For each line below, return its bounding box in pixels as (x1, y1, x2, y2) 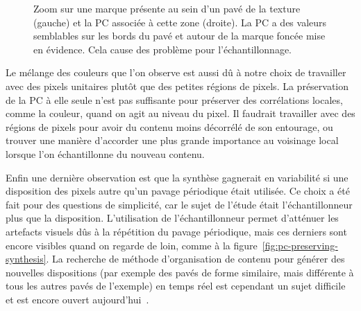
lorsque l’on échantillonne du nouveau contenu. (6, 146, 205, 161)
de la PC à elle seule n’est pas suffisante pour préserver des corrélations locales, (6, 92, 343, 107)
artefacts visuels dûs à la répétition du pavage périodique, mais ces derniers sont (6, 224, 347, 238)
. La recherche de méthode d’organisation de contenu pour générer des (46, 251, 345, 266)
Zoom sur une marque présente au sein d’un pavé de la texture (33, 1, 301, 15)
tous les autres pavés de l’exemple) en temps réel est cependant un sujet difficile (6, 278, 346, 293)
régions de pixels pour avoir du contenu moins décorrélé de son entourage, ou (6, 119, 333, 134)
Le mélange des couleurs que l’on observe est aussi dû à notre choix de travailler (6, 65, 346, 80)
